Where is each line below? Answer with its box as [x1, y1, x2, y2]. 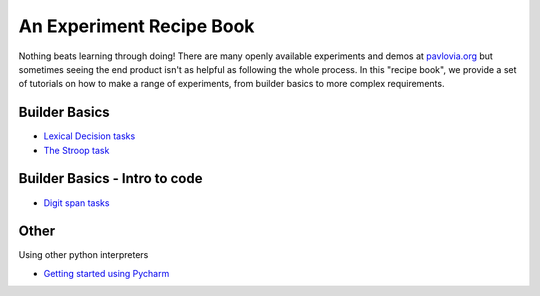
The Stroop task [43, 144, 110, 156]
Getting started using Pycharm [43, 267, 170, 279]
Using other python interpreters [18, 249, 149, 261]
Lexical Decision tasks [43, 130, 136, 142]
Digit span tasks [43, 196, 110, 209]
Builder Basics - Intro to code [18, 170, 203, 187]
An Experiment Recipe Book [18, 15, 255, 37]
